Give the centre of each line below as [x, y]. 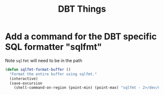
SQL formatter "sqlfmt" [53, 47]
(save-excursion [26, 83]
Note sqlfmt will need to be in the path [44, 60]
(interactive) [24, 79]
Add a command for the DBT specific [81, 36]
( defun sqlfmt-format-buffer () [38, 70]
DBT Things [82, 9]
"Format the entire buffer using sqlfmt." [53, 74]
